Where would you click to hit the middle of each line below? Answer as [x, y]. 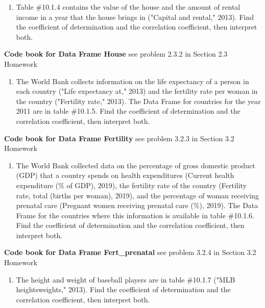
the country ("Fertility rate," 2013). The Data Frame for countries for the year [138, 101]
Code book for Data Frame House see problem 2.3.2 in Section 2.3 [116, 54]
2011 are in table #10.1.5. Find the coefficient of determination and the [128, 111]
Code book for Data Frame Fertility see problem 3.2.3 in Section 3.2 [119, 138]
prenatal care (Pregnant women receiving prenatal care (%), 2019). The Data [137, 205]
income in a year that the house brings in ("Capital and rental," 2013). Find [135, 17]
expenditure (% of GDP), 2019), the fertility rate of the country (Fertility [131, 185]
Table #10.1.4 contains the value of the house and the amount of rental [128, 7]
